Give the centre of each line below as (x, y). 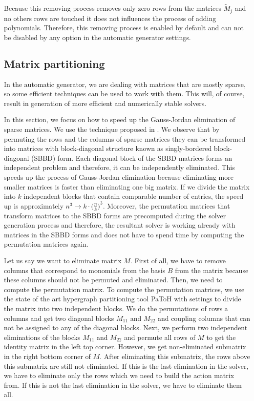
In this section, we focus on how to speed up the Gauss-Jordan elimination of (120, 119)
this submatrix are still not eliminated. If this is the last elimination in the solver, (126, 366)
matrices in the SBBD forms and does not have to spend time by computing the (124, 234)
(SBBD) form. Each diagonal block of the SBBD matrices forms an (132, 158)
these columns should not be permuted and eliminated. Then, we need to (113, 280)
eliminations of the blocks (42, 337)
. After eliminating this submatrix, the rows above (175, 356)
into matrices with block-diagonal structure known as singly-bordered (108, 148)
